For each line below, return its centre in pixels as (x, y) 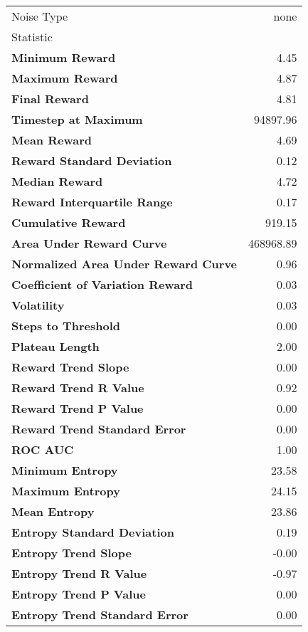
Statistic (32, 37)
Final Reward (50, 99)
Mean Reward (52, 140)
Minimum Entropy (65, 470)
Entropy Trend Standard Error (100, 615)
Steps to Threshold (66, 326)
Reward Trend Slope (70, 367)
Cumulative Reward (69, 222)
